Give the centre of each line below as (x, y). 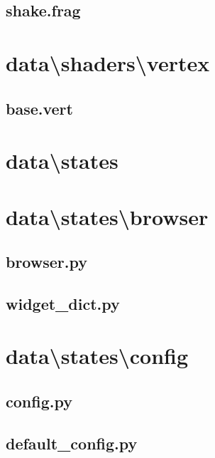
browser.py (46, 262)
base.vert (39, 108)
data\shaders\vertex (108, 62)
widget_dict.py (63, 303)
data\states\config (97, 356)
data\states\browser (107, 216)
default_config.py (72, 443)
